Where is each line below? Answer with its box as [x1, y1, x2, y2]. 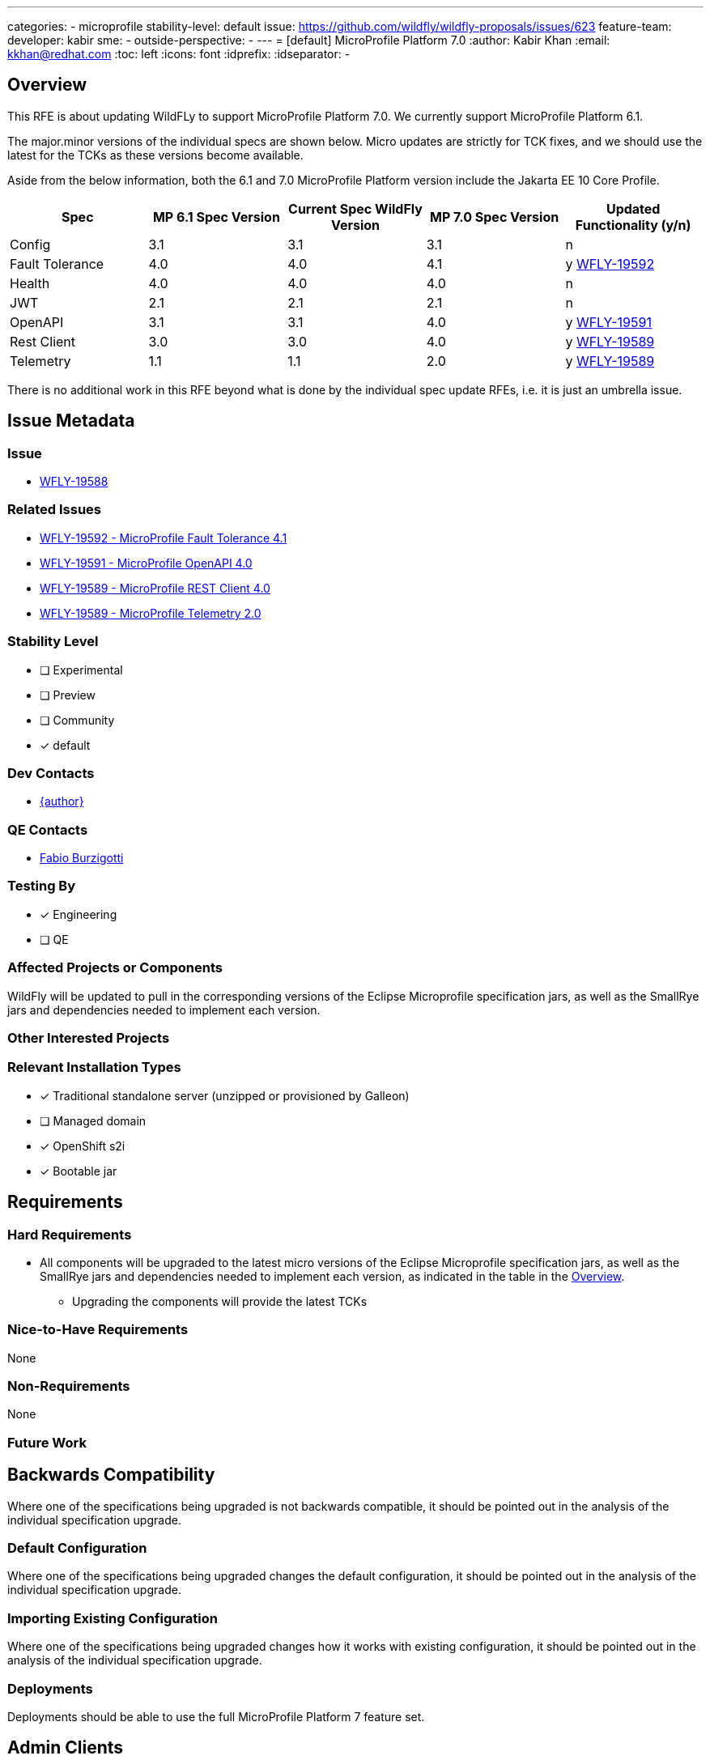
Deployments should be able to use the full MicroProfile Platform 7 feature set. [7, 1709, 425, 1724]
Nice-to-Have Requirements [7, 1321, 189, 1338]
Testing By [7, 878, 76, 895]
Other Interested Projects [7, 1029, 170, 1046]
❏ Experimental [40, 662, 123, 677]
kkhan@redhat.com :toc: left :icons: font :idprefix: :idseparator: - [7, 47, 351, 61]
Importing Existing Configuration [7, 1609, 219, 1626]
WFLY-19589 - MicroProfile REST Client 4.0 [40, 580, 270, 595]
